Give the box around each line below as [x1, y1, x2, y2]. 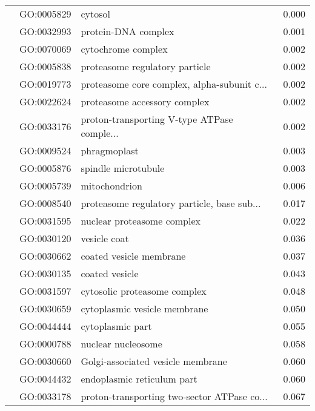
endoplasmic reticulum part [81, 372, 197, 386]
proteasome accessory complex [81, 94, 210, 108]
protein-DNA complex [81, 24, 174, 38]
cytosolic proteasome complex [81, 284, 207, 298]
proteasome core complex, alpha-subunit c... [81, 77, 267, 91]
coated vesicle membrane [81, 249, 186, 263]
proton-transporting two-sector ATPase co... [81, 389, 268, 403]
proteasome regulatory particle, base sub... [81, 196, 261, 210]
